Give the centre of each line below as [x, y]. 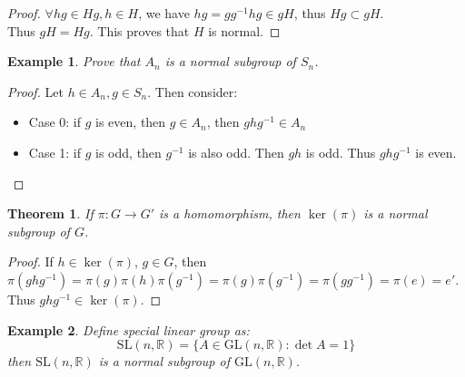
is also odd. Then [236, 152]
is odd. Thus [341, 152]
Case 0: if [55, 122]
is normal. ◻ [244, 30]
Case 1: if [55, 152]
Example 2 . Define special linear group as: [129, 329]
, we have [164, 13]
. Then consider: [193, 91]
